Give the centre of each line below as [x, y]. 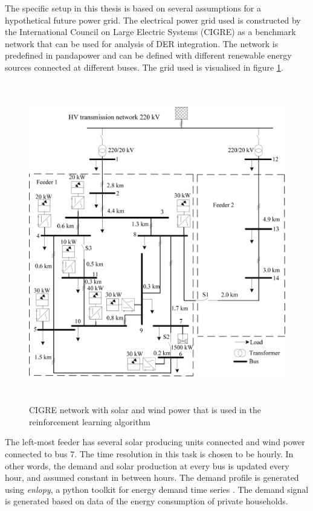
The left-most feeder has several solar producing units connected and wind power [155, 442]
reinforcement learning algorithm [90, 421]
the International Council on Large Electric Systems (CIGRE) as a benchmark [150, 32]
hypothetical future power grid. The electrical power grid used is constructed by [153, 20]
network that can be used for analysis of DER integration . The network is [142, 43]
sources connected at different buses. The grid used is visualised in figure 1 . [144, 67]
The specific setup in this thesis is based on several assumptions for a [133, 8]
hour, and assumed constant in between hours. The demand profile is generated [152, 477]
